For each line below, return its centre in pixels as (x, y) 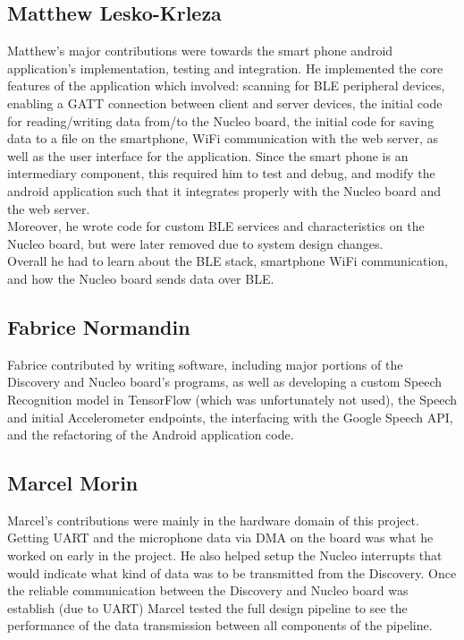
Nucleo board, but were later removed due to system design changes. (195, 243)
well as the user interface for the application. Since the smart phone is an (208, 155)
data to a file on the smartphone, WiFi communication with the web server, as (223, 138)
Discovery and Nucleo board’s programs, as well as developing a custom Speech (225, 382)
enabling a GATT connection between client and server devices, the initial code (225, 102)
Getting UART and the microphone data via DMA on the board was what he (220, 538)
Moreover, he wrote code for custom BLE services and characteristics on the (216, 226)
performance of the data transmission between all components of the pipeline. (220, 625)
